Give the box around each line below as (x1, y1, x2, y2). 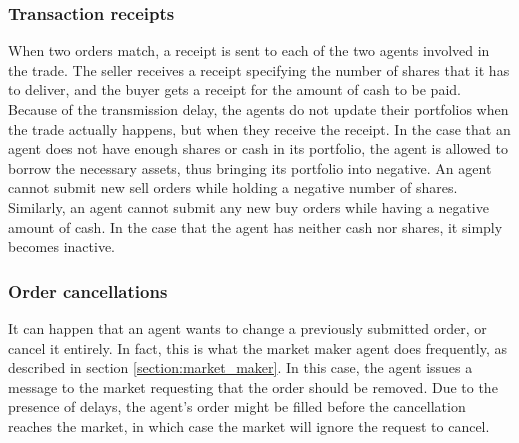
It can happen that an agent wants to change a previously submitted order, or (8, 317, 487, 338)
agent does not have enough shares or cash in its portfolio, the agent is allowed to (8, 138, 508, 159)
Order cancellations (8, 278, 168, 303)
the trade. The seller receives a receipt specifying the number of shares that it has (8, 59, 510, 80)
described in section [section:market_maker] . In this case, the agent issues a (8, 357, 473, 378)
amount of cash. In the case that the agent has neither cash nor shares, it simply (8, 216, 503, 237)
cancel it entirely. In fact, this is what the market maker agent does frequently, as (8, 337, 507, 358)
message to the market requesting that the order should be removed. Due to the (8, 376, 498, 397)
